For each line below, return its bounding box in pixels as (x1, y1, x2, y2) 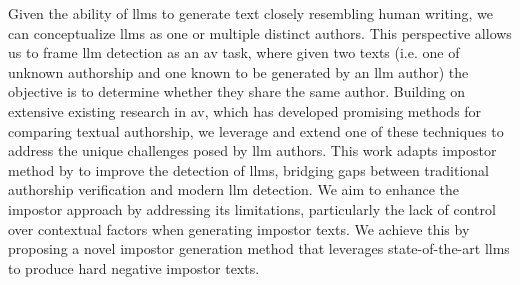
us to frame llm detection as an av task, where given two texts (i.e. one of (8, 42, 460, 63)
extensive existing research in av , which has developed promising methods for (8, 100, 482, 121)
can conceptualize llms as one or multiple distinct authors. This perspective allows (8, 22, 512, 43)
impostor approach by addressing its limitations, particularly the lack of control (8, 198, 496, 219)
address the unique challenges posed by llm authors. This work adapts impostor (8, 140, 497, 161)
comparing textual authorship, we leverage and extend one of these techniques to (8, 120, 504, 141)
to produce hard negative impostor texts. (8, 257, 260, 278)
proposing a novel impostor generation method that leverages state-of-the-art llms (8, 238, 510, 259)
